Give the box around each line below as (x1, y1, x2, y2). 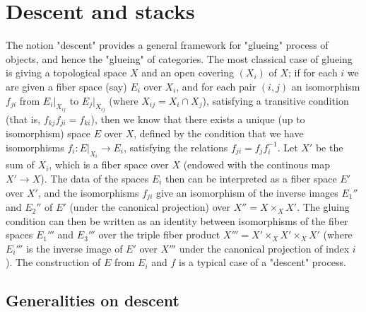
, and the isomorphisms (37, 185, 139, 200)
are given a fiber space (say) (6, 79, 127, 93)
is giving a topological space (6, 65, 127, 80)
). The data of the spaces (40, 171, 149, 186)
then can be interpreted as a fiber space (165, 171, 337, 186)
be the (315, 139, 343, 154)
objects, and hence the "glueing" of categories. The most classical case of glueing (6, 51, 353, 66)
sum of (6, 157, 35, 172)
